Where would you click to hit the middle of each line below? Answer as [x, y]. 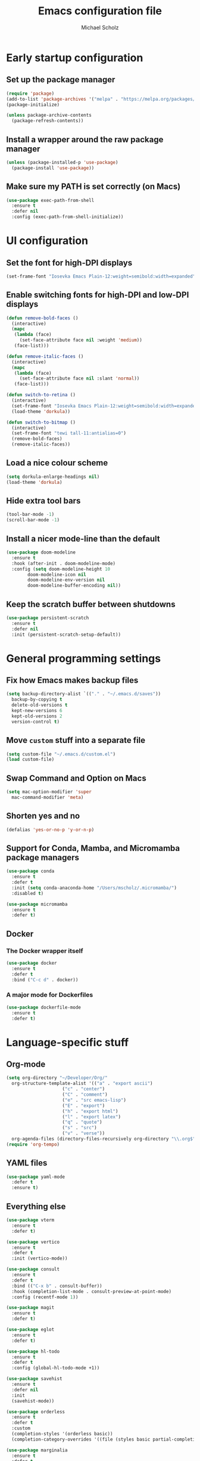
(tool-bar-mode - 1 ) [30, 515]
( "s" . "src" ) [79, 1128]
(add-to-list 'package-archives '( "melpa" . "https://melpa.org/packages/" [102, 99]
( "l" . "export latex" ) [91, 1117]
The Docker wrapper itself [45, 950]
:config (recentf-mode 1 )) [45, 1297]
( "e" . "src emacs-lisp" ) [94, 1100]
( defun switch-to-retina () [41, 395]
